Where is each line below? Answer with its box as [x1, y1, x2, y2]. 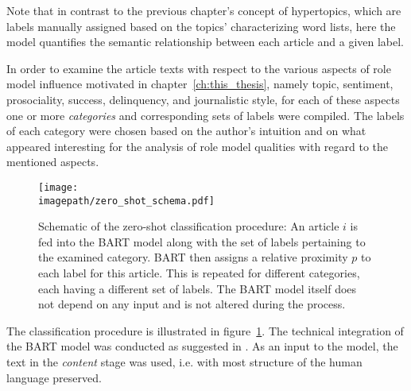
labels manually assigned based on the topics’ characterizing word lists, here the [6, 17, 396, 34]
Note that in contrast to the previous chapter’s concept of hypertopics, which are [6, 2, 401, 18]
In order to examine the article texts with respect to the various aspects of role [6, 60, 391, 76]
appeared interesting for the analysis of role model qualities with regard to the [6, 137, 389, 154]
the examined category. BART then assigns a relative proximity [38, 249, 348, 265]
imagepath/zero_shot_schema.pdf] [38, 195, 215, 207]
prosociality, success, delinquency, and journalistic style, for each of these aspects [6, 91, 400, 107]
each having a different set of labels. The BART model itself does [38, 280, 357, 296]
